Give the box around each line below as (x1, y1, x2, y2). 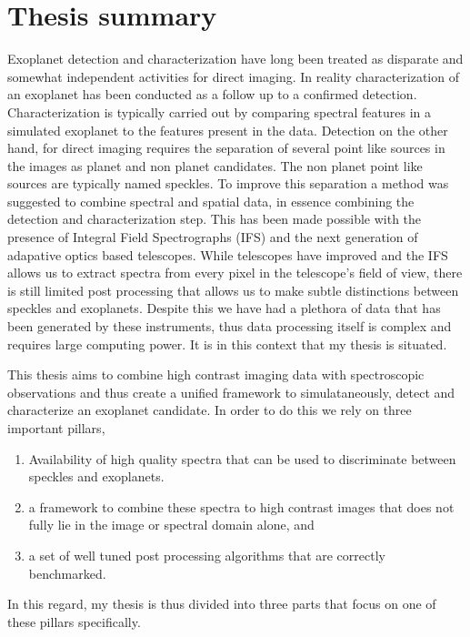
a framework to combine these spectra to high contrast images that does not (28, 497, 455, 516)
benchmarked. (28, 563, 106, 582)
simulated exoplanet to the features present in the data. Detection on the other (7, 120, 448, 139)
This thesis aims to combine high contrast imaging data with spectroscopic (7, 365, 425, 384)
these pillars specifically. (7, 612, 141, 631)
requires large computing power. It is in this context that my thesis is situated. (7, 334, 447, 353)
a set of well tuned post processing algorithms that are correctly (28, 545, 385, 564)
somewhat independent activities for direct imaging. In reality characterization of (7, 66, 459, 86)
